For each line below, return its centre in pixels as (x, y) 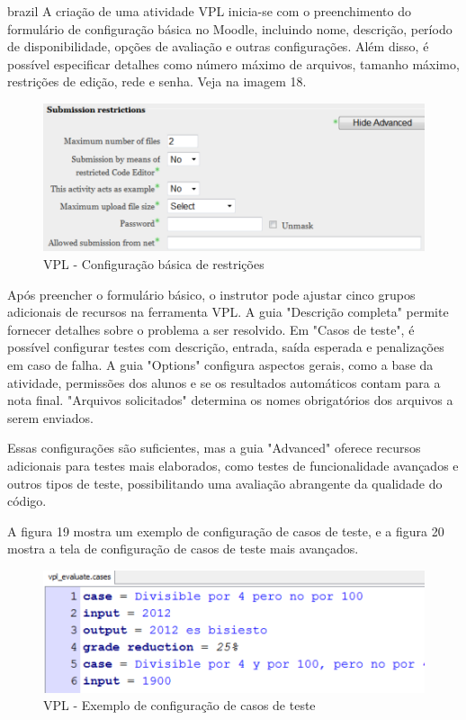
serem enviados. (50, 417)
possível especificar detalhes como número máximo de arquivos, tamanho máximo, (233, 63)
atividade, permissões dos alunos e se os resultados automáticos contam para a (224, 382)
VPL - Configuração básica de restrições (154, 264)
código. (27, 501)
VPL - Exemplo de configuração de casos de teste (179, 705)
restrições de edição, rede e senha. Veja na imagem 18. (157, 81)
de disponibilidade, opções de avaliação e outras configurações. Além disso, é (218, 46)
